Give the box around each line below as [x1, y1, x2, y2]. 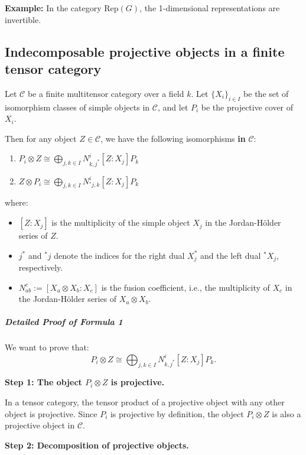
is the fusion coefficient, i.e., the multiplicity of [101, 281, 270, 293]
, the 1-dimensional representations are [139, 2, 280, 14]
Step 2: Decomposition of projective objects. [5, 438, 189, 451]
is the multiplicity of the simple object [51, 216, 190, 229]
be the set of [243, 87, 289, 99]
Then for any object [5, 132, 77, 144]
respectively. [18, 261, 63, 274]
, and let [157, 100, 188, 113]
